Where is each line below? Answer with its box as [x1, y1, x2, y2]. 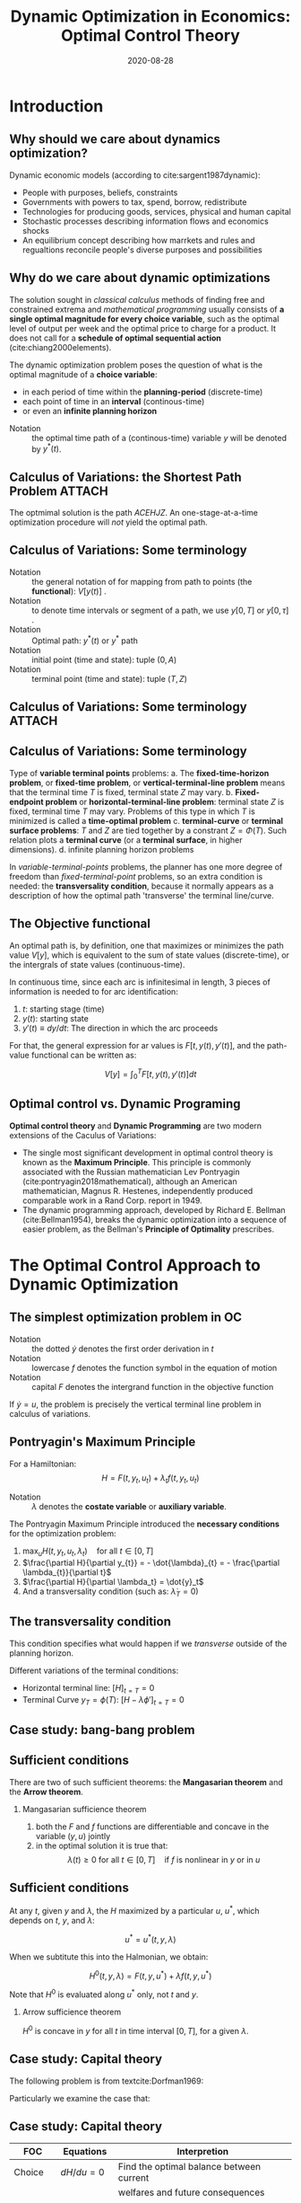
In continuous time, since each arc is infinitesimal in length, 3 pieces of [9, 977, 271, 987]
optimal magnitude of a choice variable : [9, 368, 158, 379]
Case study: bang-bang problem [9, 1722, 195, 1738]
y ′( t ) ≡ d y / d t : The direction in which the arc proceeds [21, 1022, 219, 1033]
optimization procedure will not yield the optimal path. [9, 517, 208, 527]
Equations [62, 2145, 107, 2158]
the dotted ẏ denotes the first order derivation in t [31, 1343, 214, 1354]
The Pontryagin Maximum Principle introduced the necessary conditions [9, 1518, 280, 1529]
